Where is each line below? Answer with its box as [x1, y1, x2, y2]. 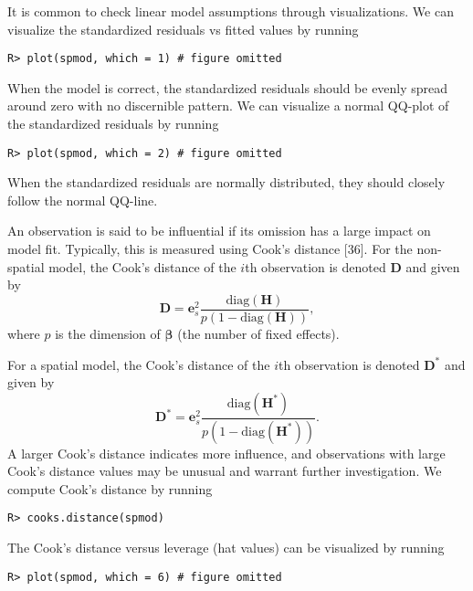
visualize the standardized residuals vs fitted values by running [7, 19, 359, 38]
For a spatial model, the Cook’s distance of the [7, 354, 270, 374]
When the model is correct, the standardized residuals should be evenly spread [7, 78, 448, 97]
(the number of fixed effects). [177, 323, 340, 343]
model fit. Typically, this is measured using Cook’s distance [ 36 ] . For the [7, 239, 413, 259]
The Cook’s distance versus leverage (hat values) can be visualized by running [7, 538, 445, 556]
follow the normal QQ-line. [7, 190, 158, 209]
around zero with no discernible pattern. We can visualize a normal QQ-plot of [7, 96, 449, 115]
